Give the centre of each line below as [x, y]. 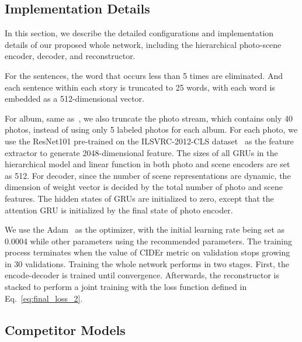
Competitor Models [65, 329]
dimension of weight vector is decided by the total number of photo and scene [144, 187]
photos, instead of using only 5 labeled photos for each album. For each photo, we [151, 129]
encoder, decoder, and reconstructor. [70, 56]
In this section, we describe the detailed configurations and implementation [139, 33]
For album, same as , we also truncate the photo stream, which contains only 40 [149, 118]
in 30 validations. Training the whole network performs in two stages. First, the [147, 263]
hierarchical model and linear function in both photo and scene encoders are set [147, 164]
